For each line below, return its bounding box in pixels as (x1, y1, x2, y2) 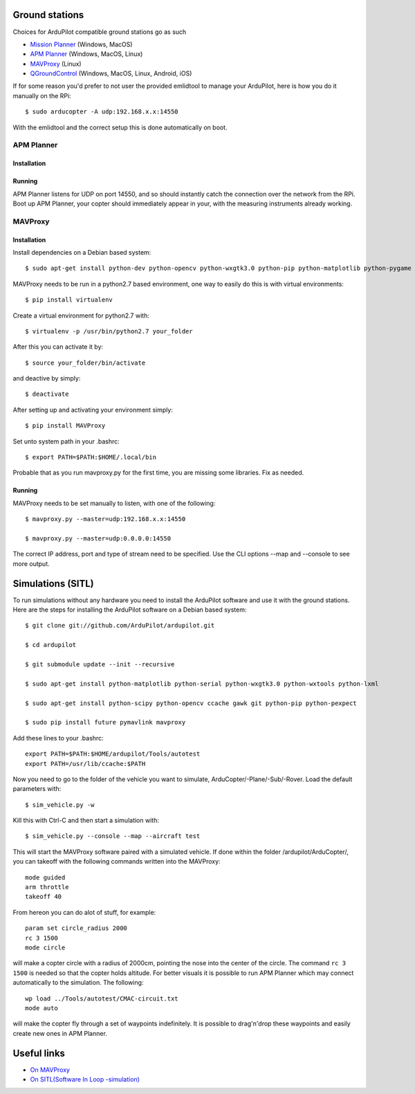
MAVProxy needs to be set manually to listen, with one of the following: (12, 499, 216, 507)
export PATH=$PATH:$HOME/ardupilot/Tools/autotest (25, 750, 201, 758)
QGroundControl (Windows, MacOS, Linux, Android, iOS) (30, 69, 192, 78)
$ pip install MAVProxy (25, 422, 106, 430)
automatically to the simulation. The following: (12, 978, 144, 987)
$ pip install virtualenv (25, 296, 113, 304)
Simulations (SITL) (12, 578, 95, 590)
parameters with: (12, 785, 62, 793)
